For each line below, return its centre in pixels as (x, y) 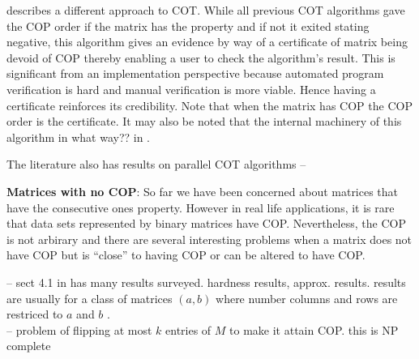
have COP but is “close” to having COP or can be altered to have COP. (186, 255)
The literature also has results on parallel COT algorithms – (156, 164)
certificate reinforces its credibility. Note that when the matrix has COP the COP (209, 105)
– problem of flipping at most (79, 329)
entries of (188, 329)
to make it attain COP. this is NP (314, 329)
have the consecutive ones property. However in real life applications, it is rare (201, 207)
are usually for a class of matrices (90, 298)
